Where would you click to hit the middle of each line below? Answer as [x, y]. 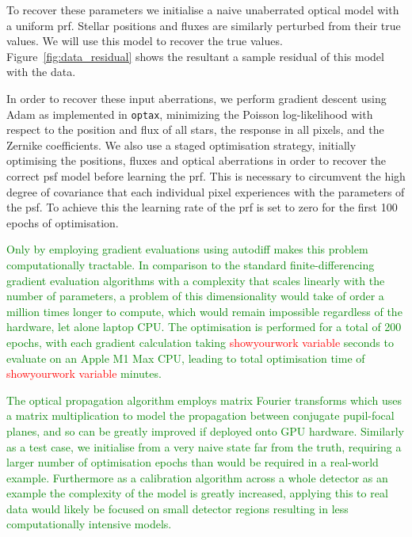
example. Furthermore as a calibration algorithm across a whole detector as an [197, 477]
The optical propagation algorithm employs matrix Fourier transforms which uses [204, 400]
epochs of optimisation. [63, 222]
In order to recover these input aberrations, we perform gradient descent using [196, 98]
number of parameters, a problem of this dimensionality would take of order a [195, 296]
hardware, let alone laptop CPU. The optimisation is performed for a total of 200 [204, 327]
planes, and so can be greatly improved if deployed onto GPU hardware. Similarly [205, 430]
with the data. [41, 72]
